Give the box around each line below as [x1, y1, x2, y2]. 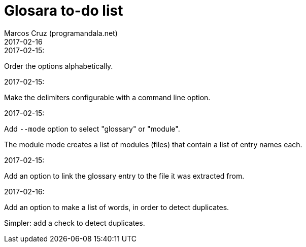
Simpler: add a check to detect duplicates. [4, 218, 145, 227]
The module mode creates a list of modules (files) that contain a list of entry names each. [4, 140, 302, 149]
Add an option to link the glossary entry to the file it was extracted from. [4, 171, 245, 180]
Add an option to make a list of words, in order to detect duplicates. [4, 202, 229, 212]
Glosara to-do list [4, 2, 123, 19]
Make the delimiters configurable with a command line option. [4, 93, 211, 102]
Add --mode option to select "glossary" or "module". [4, 124, 180, 133]
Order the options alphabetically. [4, 61, 113, 70]
